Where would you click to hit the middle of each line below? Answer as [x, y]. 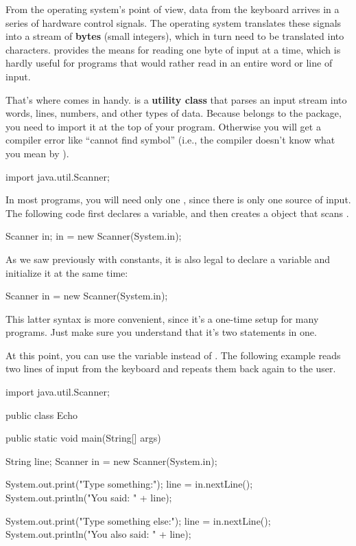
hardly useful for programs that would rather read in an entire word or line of [169, 63]
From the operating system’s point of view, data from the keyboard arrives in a [173, 9]
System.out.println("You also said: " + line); [98, 534]
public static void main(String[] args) [83, 438]
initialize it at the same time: [67, 272]
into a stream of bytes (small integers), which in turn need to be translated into [175, 36]
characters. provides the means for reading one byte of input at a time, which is [173, 49]
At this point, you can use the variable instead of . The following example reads [173, 355]
